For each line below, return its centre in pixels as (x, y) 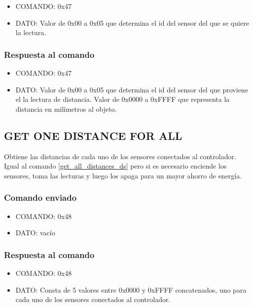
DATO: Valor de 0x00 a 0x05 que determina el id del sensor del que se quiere (132, 22)
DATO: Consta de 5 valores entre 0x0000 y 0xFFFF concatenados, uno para (131, 289)
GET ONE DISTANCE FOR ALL (93, 135)
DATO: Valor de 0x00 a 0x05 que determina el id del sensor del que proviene (132, 89)
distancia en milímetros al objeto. (66, 109)
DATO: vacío (35, 233)
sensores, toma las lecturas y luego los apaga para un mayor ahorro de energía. (123, 175)
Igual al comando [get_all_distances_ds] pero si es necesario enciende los (115, 166)
